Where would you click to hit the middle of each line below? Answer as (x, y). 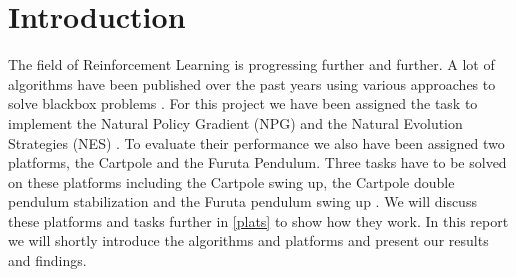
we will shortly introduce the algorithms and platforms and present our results (248, 240)
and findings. (47, 260)
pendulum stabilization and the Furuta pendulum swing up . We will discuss (242, 201)
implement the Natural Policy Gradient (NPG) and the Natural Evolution (235, 122)
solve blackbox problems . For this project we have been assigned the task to (243, 103)
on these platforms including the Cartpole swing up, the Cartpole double (231, 181)
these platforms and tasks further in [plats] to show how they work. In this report (258, 220)
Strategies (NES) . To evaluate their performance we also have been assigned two (256, 142)
